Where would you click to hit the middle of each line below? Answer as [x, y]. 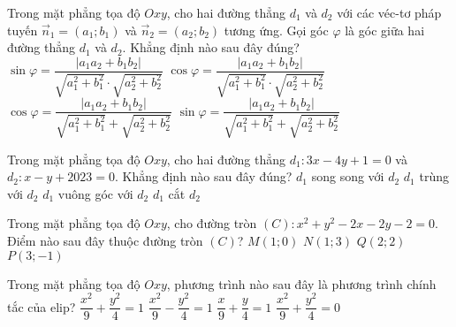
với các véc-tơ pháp [389, 12]
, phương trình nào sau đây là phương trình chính [301, 283]
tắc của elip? [42, 306]
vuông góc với [95, 193]
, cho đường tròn [212, 223]
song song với [348, 176]
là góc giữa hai [385, 30]
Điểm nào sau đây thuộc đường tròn [105, 241]
